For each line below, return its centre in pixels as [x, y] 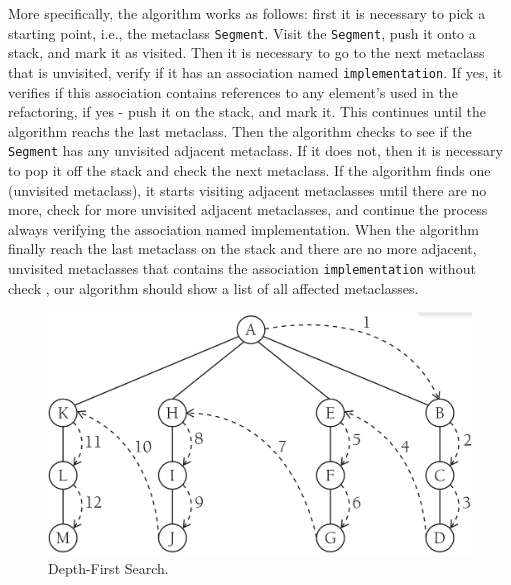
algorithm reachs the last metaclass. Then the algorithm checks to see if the [240, 130]
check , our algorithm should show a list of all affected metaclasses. [213, 287]
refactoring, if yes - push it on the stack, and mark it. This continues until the [247, 111]
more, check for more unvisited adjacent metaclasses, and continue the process [248, 209]
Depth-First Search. [108, 567]
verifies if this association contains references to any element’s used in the [233, 91]
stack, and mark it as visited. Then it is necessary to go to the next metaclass [246, 52]
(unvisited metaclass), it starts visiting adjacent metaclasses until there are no [247, 189]
